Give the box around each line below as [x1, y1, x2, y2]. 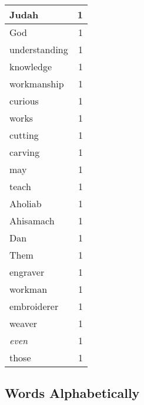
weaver [9, 316, 38, 330]
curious [9, 94, 39, 107]
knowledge [9, 60, 52, 73]
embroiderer [9, 299, 59, 313]
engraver [9, 265, 45, 279]
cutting [9, 128, 39, 142]
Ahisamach [9, 214, 55, 227]
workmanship [9, 77, 64, 90]
